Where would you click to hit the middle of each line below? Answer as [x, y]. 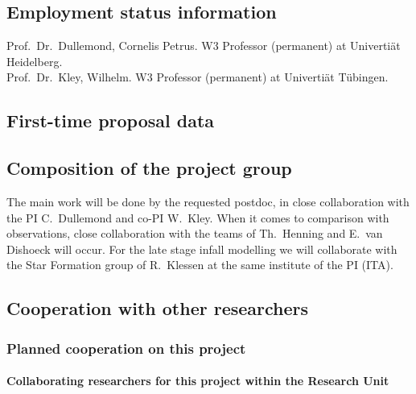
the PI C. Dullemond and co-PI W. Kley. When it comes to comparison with [198, 217]
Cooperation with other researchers [158, 308]
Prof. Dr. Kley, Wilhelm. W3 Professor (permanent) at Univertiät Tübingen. [198, 77]
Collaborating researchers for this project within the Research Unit [198, 381]
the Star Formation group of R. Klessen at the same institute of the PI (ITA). [200, 265]
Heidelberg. [35, 61]
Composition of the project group [149, 168]
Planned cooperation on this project [126, 348]
